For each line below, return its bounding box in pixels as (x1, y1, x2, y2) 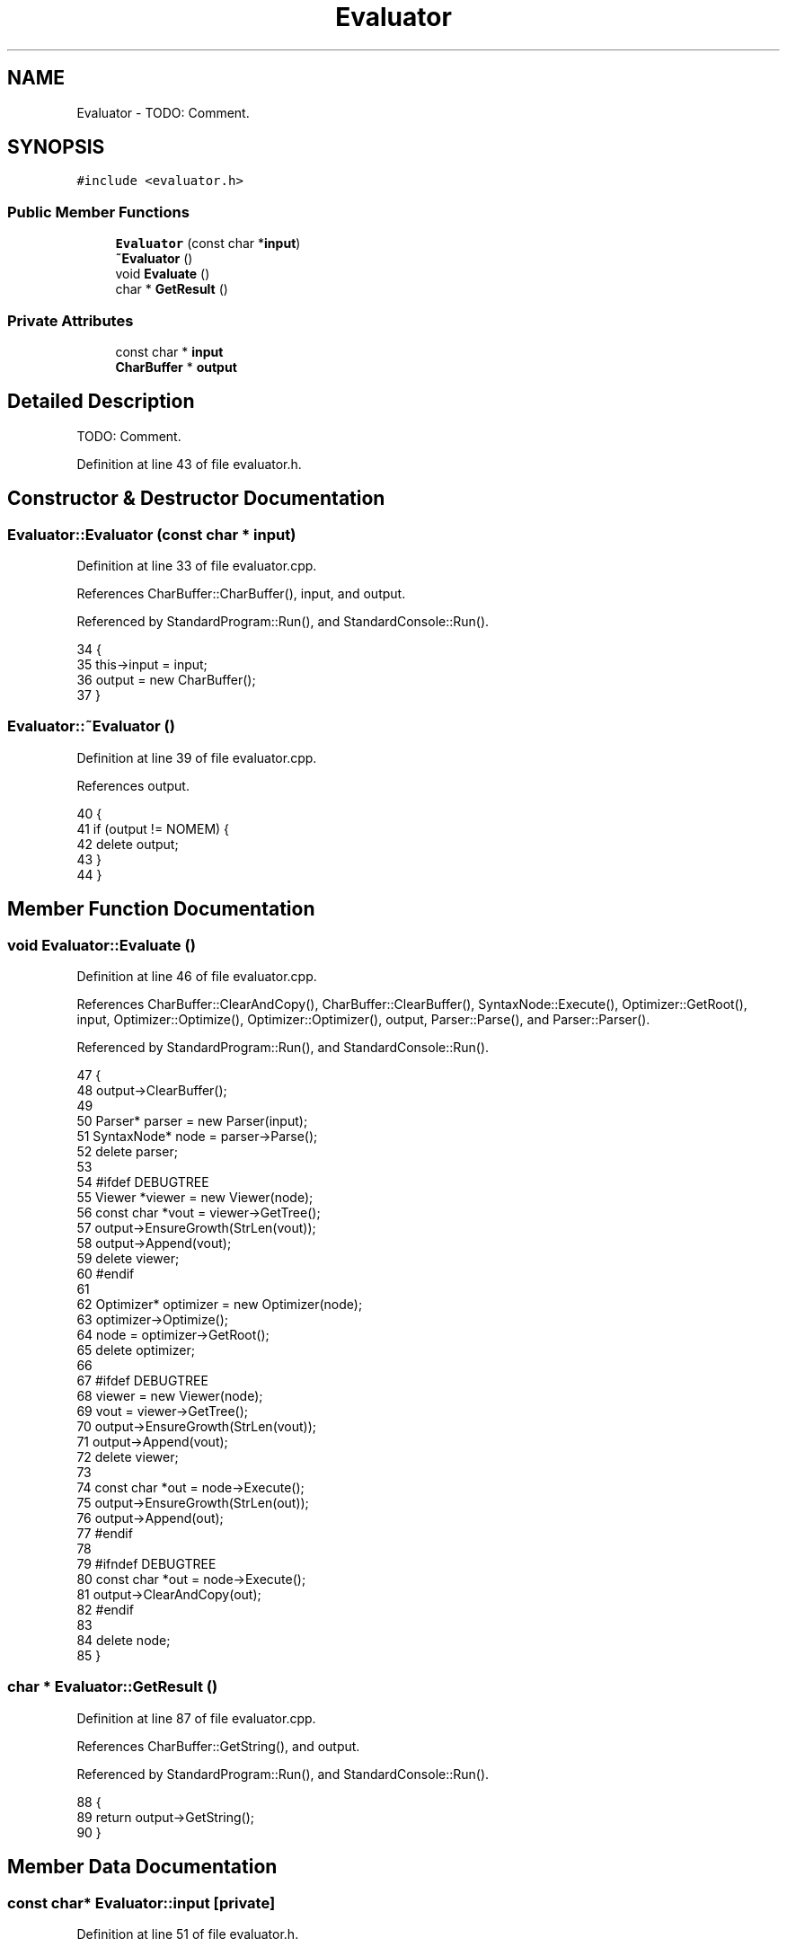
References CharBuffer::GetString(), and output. (76, 1738, 360, 1754)
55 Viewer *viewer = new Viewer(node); (76, 1189, 314, 1205)
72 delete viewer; (76, 1448, 179, 1465)
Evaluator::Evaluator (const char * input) (7, 525, 296, 544)
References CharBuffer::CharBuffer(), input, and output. (76, 586, 406, 601)
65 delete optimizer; (76, 1341, 195, 1358)
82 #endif (76, 1601, 134, 1617)
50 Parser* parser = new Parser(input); (76, 1112, 308, 1128)
